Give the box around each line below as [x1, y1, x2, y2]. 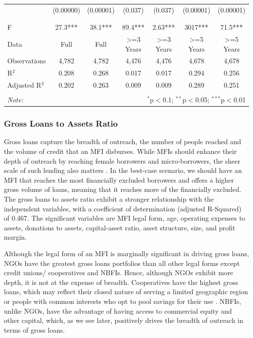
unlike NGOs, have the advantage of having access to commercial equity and [4, 305, 232, 316]
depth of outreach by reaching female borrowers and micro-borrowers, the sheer [4, 155, 240, 166]
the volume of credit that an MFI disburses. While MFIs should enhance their [4, 146, 237, 156]
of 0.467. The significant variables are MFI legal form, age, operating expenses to [4, 213, 246, 223]
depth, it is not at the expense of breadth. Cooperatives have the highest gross [4, 277, 238, 287]
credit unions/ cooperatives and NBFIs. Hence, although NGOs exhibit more [4, 267, 234, 278]
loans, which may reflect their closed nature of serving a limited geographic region [4, 286, 248, 297]
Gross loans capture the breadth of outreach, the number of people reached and [4, 136, 241, 147]
